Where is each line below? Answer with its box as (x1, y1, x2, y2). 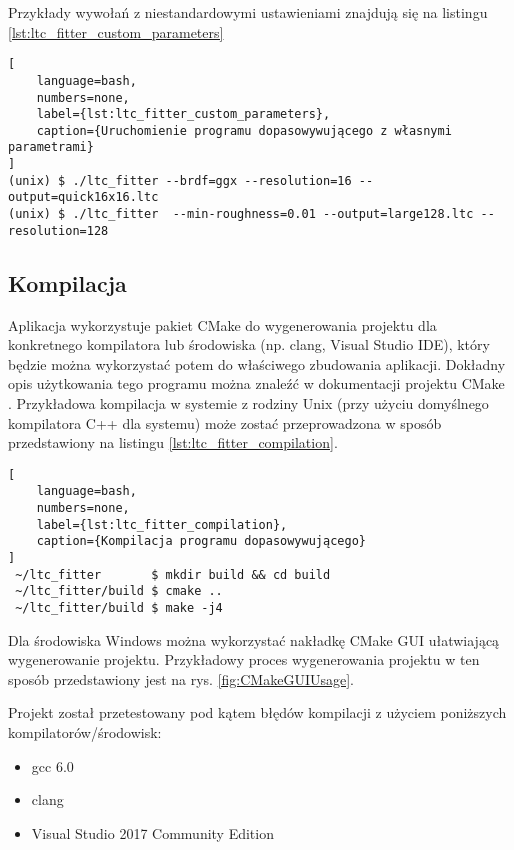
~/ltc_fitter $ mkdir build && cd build (15, 567, 331, 582)
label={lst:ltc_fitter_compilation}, (36, 517, 288, 532)
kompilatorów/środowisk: (8, 722, 162, 743)
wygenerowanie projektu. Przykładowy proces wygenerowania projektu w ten (8, 649, 480, 670)
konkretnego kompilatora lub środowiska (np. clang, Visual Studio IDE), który (8, 334, 490, 355)
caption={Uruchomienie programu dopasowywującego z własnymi (36, 123, 452, 138)
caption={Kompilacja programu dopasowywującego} (36, 534, 366, 549)
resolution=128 (8, 223, 109, 238)
